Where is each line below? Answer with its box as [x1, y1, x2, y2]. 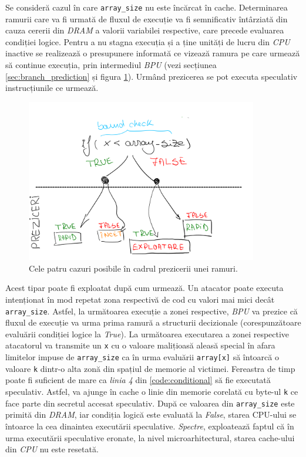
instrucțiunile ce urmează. [5, 82, 99, 94]
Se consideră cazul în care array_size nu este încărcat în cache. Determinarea [5, 1, 288, 13]
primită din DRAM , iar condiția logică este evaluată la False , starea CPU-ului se [5, 408, 297, 421]
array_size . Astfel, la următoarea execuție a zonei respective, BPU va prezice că [5, 304, 298, 317]
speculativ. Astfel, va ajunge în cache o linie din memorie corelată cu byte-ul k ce [5, 385, 298, 398]
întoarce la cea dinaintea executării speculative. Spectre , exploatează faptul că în [5, 419, 294, 432]
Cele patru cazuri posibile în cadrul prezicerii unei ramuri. [29, 262, 238, 274]
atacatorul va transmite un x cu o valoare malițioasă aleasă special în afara [5, 339, 275, 351]
